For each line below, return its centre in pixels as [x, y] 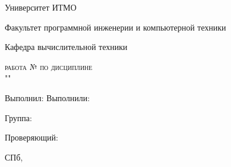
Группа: [19, 117]
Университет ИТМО [41, 7]
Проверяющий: [32, 137]
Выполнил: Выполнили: [47, 97]
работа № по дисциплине [49, 66]
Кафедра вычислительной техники [66, 47]
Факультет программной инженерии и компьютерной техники [115, 27]
